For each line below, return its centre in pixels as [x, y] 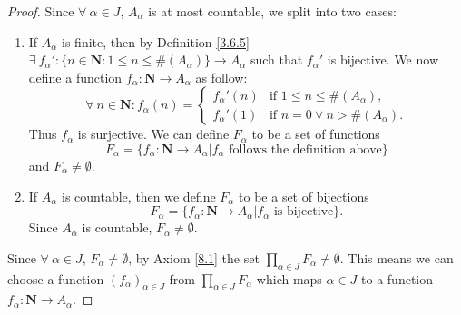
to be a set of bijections [304, 196]
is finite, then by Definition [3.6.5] [156, 41]
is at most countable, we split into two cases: [272, 11]
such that [276, 59]
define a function [75, 77]
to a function [397, 278]
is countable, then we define [139, 196]
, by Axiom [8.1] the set [194, 257]
